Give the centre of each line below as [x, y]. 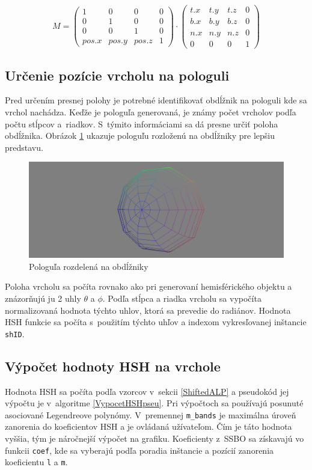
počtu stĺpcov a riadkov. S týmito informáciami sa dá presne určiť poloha [142, 124]
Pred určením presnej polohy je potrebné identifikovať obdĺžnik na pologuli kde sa [156, 100]
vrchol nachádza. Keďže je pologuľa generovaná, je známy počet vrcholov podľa [151, 111]
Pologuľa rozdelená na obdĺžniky [89, 266]
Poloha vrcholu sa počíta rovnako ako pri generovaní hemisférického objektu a [148, 286]
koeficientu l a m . [36, 462]
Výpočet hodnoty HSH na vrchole [113, 366]
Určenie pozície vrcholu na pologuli [117, 75]
